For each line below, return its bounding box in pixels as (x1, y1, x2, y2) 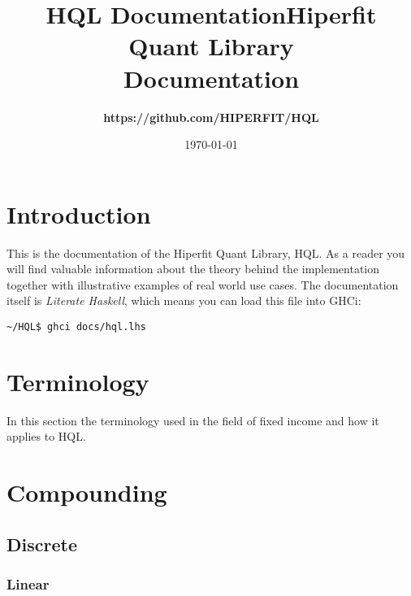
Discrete (6, 531, 77, 556)
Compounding (6, 476, 167, 509)
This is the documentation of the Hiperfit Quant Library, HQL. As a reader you (6, 244, 405, 261)
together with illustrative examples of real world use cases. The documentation (6, 276, 399, 293)
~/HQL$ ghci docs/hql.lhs (6, 321, 146, 333)
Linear (6, 574, 50, 594)
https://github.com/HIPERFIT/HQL (103, 108, 319, 125)
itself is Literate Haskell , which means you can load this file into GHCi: (6, 292, 361, 309)
